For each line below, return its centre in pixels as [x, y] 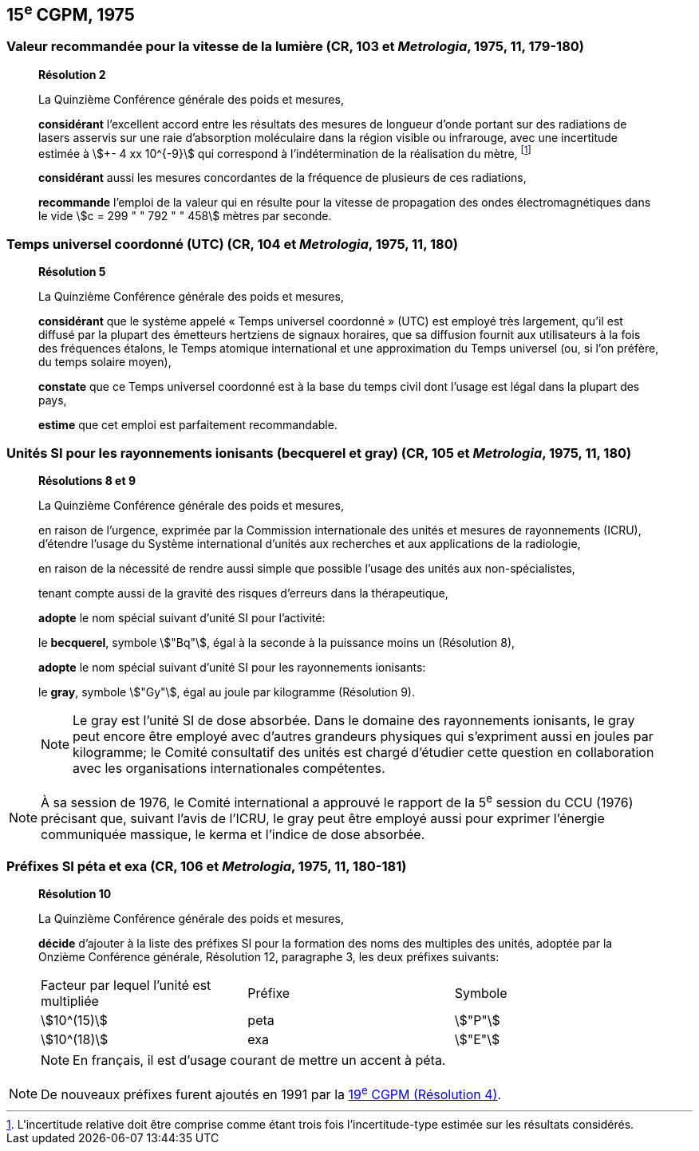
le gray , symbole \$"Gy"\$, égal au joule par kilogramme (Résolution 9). [227, 692]
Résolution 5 [72, 272]
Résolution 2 [72, 74]
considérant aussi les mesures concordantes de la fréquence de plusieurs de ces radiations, [282, 178]
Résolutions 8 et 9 [87, 480]
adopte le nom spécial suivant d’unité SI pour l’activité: [182, 617]
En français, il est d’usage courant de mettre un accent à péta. [259, 1060]
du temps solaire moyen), [105, 362]
